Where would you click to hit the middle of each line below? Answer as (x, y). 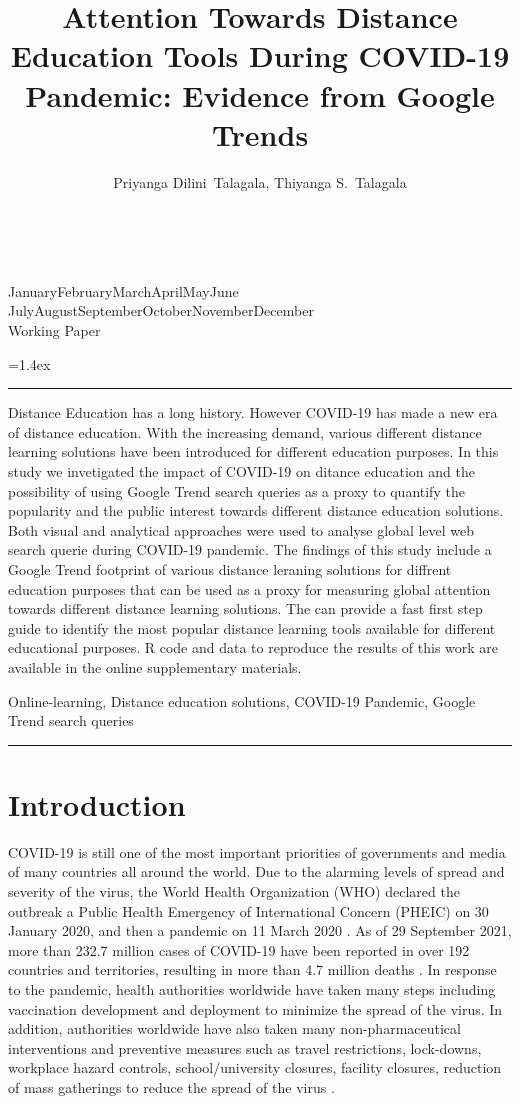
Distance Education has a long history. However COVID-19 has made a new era (253, 412)
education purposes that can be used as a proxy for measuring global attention (249, 588)
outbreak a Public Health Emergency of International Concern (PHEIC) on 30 (248, 910)
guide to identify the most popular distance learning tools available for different (252, 627)
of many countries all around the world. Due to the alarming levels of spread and (256, 871)
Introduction (97, 803)
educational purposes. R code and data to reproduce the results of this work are (253, 647)
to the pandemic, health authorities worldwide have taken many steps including (252, 989)
